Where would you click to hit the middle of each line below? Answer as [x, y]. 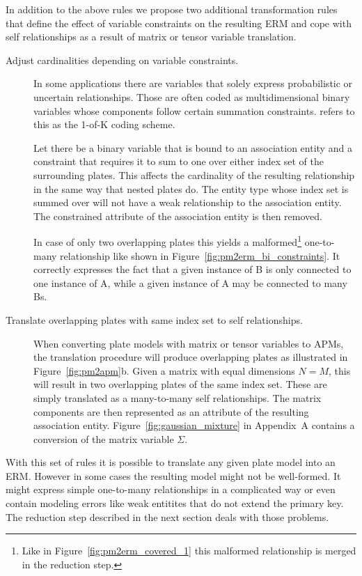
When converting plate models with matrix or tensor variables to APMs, [189, 343]
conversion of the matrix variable [104, 438]
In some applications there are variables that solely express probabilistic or [193, 83]
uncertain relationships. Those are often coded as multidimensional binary [192, 96]
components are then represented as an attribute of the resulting [171, 411]
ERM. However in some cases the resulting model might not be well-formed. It [173, 475]
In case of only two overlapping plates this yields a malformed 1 [167, 241]
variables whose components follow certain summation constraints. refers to [194, 110]
